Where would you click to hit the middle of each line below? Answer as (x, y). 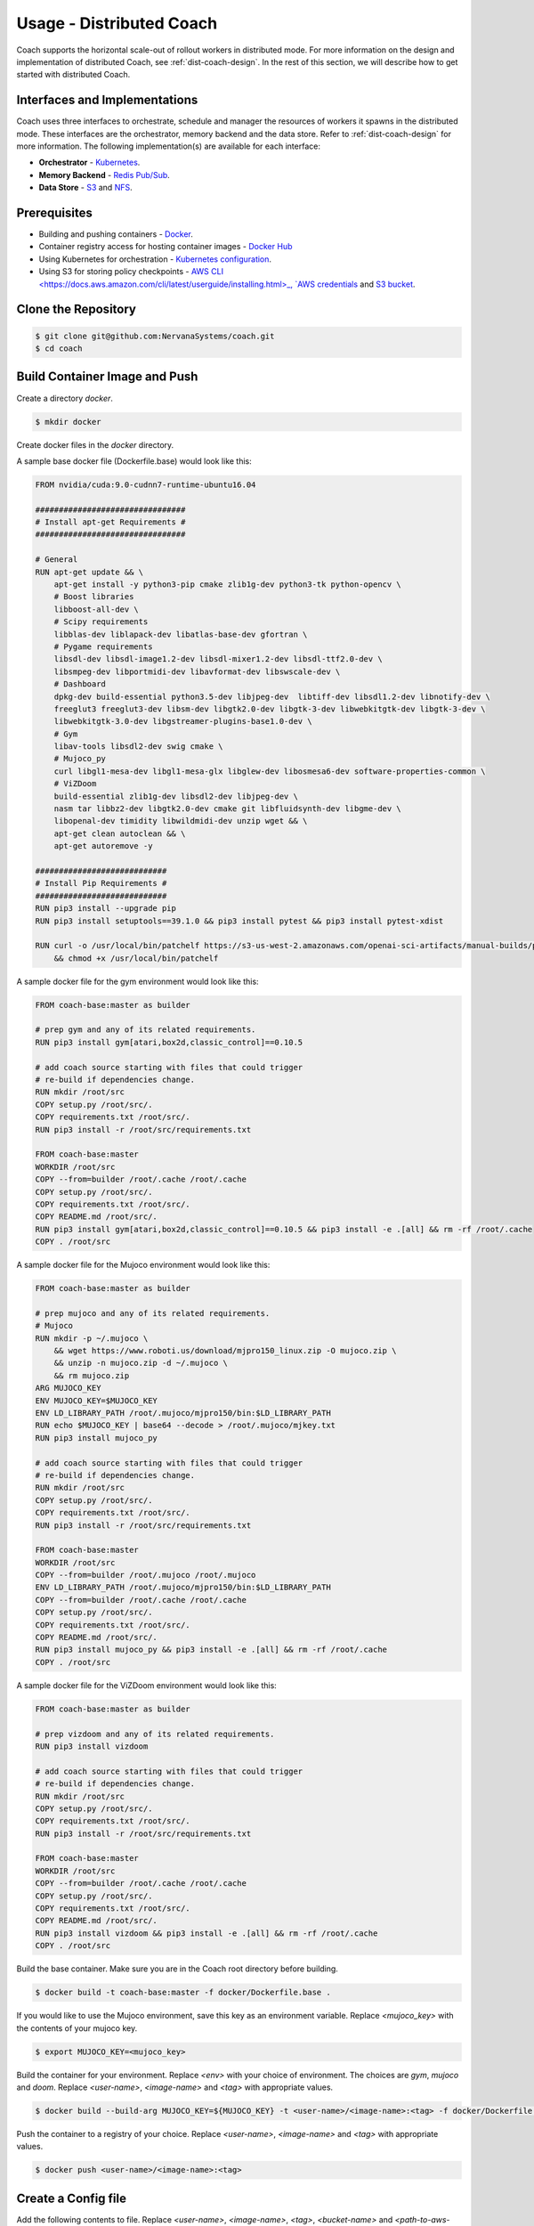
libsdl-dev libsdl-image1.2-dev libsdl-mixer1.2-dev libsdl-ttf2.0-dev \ (218, 659)
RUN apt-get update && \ (89, 572)
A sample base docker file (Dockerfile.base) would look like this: (134, 461)
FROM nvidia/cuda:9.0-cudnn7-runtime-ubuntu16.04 (146, 484)
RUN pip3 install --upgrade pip (106, 909)
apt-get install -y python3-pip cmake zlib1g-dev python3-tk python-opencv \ (228, 585)
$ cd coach (59, 349)
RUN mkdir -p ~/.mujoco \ (92, 1338)
